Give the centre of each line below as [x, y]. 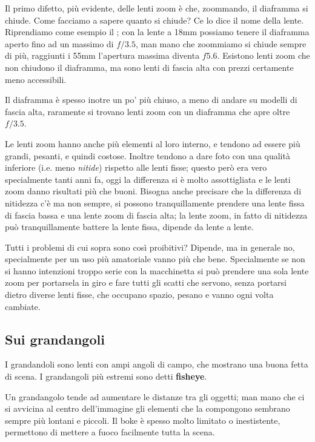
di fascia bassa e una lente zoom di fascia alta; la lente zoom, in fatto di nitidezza [156, 215]
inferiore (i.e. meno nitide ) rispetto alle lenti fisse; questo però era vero [136, 167]
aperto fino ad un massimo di [59, 43]
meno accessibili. [36, 79]
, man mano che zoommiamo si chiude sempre [221, 43]
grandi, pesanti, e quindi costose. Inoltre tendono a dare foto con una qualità [148, 155]
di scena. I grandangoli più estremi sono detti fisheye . [106, 376]
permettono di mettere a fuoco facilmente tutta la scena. [110, 432]
